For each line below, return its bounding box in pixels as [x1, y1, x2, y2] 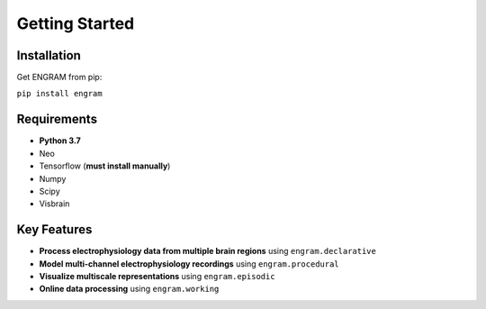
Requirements [16, 112, 98, 127]
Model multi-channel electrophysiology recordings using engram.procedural [39, 258, 339, 269]
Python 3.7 [39, 135, 81, 146]
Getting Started [16, 14, 135, 33]
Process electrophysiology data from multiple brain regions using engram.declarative [39, 246, 377, 257]
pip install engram [16, 88, 103, 99]
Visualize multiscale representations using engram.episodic [39, 271, 275, 281]
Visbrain [39, 198, 70, 209]
